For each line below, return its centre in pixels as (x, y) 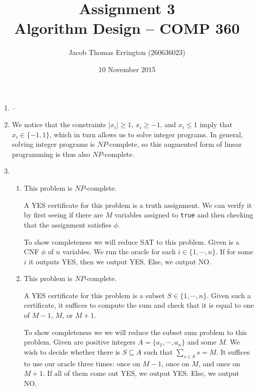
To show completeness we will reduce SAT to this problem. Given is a (132, 241)
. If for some (235, 252)
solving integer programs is (53, 144)
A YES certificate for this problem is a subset (94, 295)
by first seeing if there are (63, 215)
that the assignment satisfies (68, 224)
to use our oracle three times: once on (82, 363)
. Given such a (229, 295)
